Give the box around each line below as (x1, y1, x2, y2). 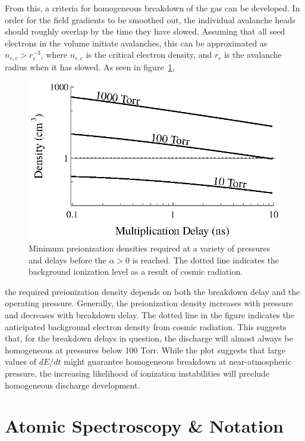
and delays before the (29, 253, 106, 266)
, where (40, 48, 68, 61)
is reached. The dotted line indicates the (132, 253, 279, 266)
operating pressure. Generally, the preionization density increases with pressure (5, 297, 293, 309)
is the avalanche (224, 48, 282, 61)
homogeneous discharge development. (5, 378, 140, 391)
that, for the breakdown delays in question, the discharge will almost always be (5, 332, 293, 344)
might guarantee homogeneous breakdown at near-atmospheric (64, 355, 292, 368)
